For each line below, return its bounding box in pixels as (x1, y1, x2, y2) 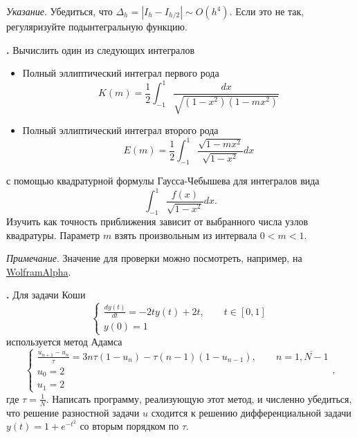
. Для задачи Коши (6, 287, 86, 302)
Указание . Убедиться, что (6, 4, 113, 18)
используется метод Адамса (6, 334, 122, 348)
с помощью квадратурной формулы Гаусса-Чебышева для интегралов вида (6, 173, 320, 188)
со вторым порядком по (80, 419, 179, 433)
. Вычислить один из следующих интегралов (6, 42, 195, 57)
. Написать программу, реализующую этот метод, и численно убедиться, (46, 391, 352, 406)
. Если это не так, (229, 4, 304, 18)
